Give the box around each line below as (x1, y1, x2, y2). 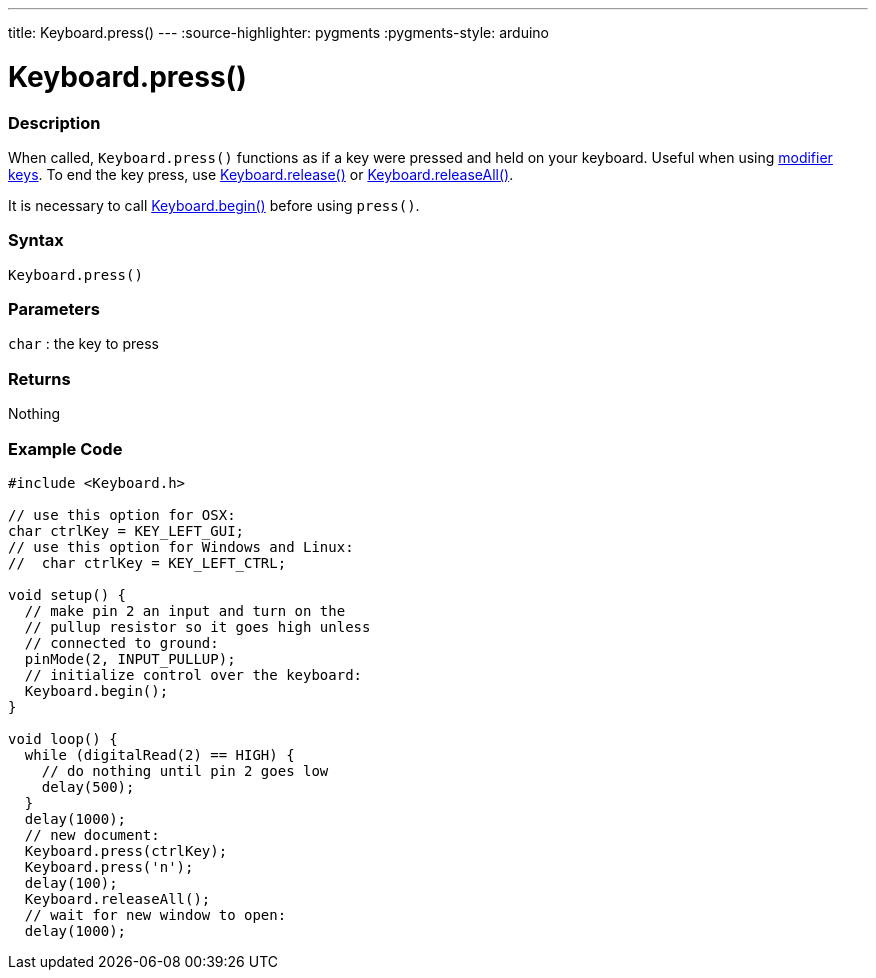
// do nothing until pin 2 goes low (41, 762, 329, 779)
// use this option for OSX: (8, 506, 236, 523)
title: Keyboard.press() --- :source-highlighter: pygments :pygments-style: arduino (8, 24, 550, 41)
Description (8, 112, 101, 133)
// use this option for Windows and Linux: (8, 538, 354, 555)
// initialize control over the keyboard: (24, 666, 363, 683)
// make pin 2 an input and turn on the (24, 602, 346, 619)
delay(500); (41, 778, 135, 795)
